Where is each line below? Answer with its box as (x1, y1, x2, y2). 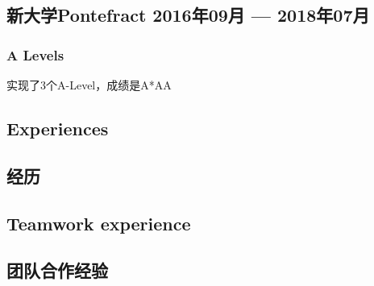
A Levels (6, 44, 64, 64)
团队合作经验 (6, 258, 108, 283)
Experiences (6, 115, 109, 140)
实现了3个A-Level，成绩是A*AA (6, 77, 172, 93)
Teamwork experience (6, 210, 191, 235)
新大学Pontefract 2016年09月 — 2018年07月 (6, 2, 370, 27)
